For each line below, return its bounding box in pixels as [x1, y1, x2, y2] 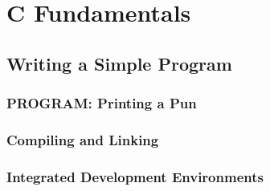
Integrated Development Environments [6, 166, 264, 186]
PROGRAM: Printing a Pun [6, 93, 197, 113]
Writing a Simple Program [6, 51, 232, 75]
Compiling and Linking [6, 129, 159, 149]
